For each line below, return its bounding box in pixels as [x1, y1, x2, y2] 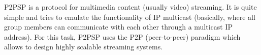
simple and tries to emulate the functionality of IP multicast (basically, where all [4, 11, 255, 22]
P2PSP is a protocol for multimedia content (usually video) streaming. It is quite [4, 2, 257, 12]
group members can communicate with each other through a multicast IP [4, 21, 233, 32]
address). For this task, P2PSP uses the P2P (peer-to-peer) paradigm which [4, 31, 241, 42]
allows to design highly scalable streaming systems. [4, 41, 163, 52]
